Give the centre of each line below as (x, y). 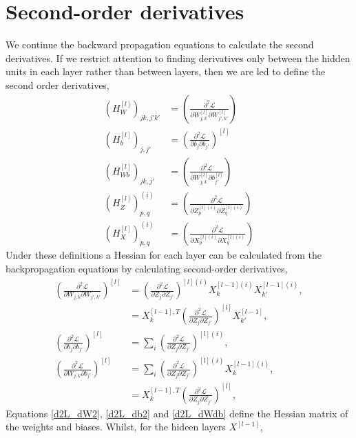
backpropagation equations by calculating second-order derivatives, (147, 268)
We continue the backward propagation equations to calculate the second (160, 44)
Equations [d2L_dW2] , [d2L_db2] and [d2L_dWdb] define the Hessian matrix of (177, 413)
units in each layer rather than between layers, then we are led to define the (166, 71)
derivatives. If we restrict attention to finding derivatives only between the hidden (178, 58)
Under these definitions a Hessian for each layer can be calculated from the (164, 255)
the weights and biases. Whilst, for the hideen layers (116, 427)
